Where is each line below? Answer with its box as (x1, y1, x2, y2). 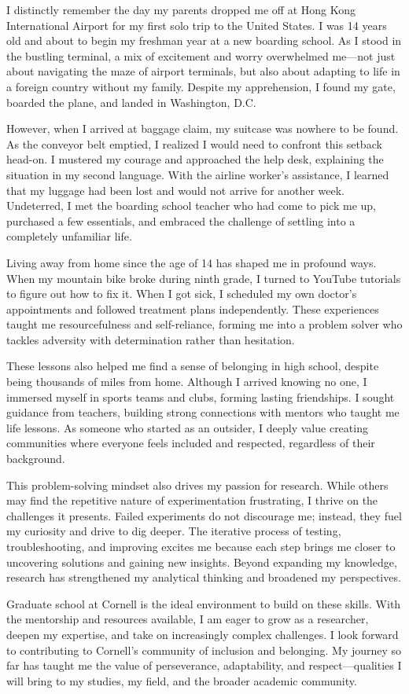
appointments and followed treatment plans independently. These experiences (6, 300, 379, 317)
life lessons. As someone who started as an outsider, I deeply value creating (6, 419, 368, 435)
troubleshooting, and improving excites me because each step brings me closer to (6, 538, 396, 554)
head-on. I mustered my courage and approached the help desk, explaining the (6, 151, 384, 167)
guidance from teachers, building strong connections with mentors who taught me (6, 404, 400, 420)
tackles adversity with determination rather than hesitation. (6, 331, 295, 347)
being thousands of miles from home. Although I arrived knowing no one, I (6, 373, 367, 390)
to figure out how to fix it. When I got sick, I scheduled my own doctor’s (6, 285, 357, 302)
